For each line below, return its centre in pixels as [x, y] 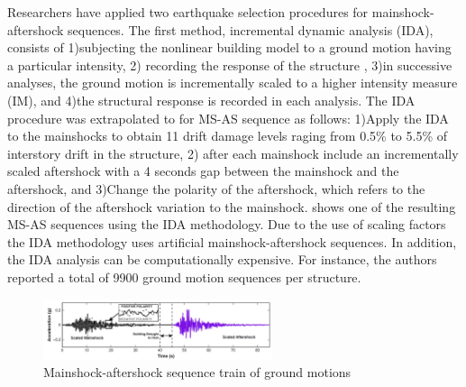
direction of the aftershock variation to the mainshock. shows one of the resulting [232, 206]
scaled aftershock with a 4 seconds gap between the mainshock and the [203, 171]
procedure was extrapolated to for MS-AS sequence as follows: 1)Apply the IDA [228, 118]
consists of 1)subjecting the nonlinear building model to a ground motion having [229, 47]
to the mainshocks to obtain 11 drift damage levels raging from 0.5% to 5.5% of [227, 136]
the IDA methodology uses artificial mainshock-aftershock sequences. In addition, [232, 241]
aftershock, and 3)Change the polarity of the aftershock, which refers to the [216, 188]
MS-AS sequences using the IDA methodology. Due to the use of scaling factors [227, 224]
